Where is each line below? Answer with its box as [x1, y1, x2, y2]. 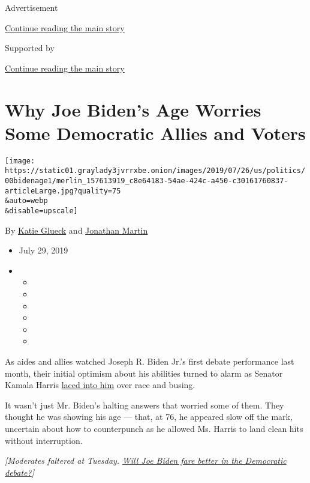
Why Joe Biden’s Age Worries [5, 97, 261, 121]
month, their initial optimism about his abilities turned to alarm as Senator [5, 366, 283, 379]
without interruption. [5, 434, 83, 446]
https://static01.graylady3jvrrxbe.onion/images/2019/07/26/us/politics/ [5, 166, 306, 175]
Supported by [5, 41, 55, 54]
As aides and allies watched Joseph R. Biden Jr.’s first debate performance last [5, 354, 294, 367]
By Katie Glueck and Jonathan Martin [5, 223, 148, 236]
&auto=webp [5, 196, 48, 205]
